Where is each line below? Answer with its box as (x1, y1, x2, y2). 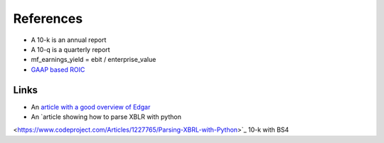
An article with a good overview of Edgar (31, 102, 151, 111)
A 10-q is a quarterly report (31, 45, 110, 53)
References (13, 11, 83, 26)
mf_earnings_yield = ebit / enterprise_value (31, 55, 156, 64)
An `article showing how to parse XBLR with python (31, 112, 181, 121)
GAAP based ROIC (31, 65, 85, 74)
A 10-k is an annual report (31, 36, 107, 44)
